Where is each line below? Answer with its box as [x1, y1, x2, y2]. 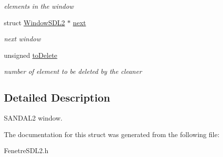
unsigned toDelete [4, 50, 57, 60]
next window [4, 34, 41, 44]
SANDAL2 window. [4, 113, 63, 123]
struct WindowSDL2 [4, 17, 65, 27]
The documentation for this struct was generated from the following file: [4, 129, 220, 139]
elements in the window [4, 1, 74, 11]
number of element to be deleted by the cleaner [4, 66, 142, 76]
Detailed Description [4, 90, 111, 105]
